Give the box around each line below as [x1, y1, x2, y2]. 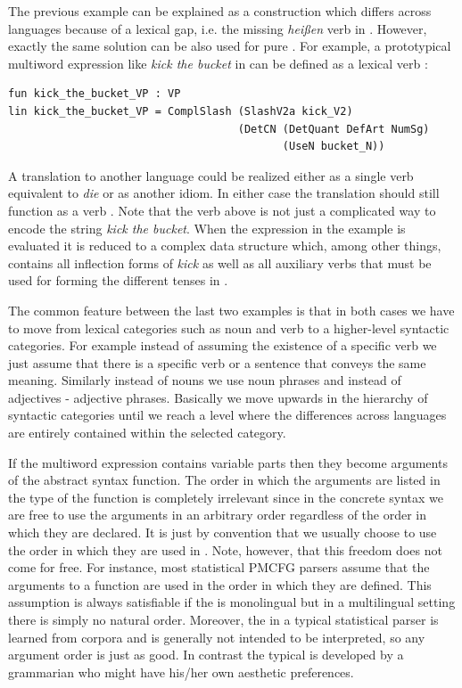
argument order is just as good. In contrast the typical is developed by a [8, 645, 404, 664]
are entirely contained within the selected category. [8, 423, 286, 442]
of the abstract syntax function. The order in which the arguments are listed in [8, 471, 441, 489]
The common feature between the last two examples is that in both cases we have [8, 300, 455, 319]
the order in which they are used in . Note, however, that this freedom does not [8, 540, 442, 559]
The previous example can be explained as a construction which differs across [8, 2, 432, 20]
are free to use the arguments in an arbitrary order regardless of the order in [8, 505, 426, 524]
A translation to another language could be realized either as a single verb [8, 166, 414, 184]
